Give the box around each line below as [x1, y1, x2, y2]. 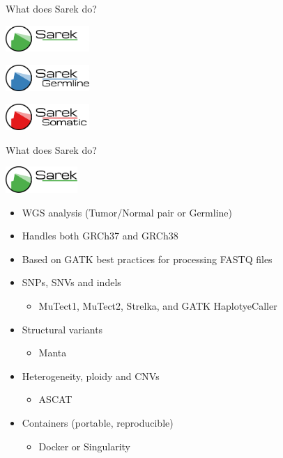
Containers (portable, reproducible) [22, 416, 174, 430]
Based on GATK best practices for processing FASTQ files [22, 251, 273, 266]
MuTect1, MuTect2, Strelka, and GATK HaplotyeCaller [38, 299, 277, 313]
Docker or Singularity [38, 439, 130, 453]
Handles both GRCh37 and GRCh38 [22, 228, 178, 243]
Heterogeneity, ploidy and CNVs [22, 368, 160, 383]
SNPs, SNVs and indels [22, 275, 121, 290]
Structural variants [22, 322, 103, 336]
